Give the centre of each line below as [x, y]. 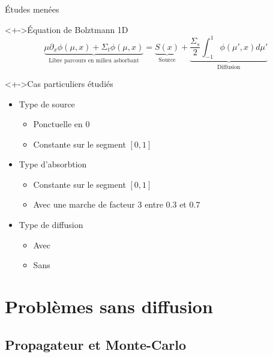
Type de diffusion [51, 225]
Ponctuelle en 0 [61, 124]
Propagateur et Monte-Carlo [96, 344]
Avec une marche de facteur [84, 204]
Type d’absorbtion [53, 164]
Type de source [47, 103]
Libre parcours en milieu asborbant [94, 60]
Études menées [32, 9]
